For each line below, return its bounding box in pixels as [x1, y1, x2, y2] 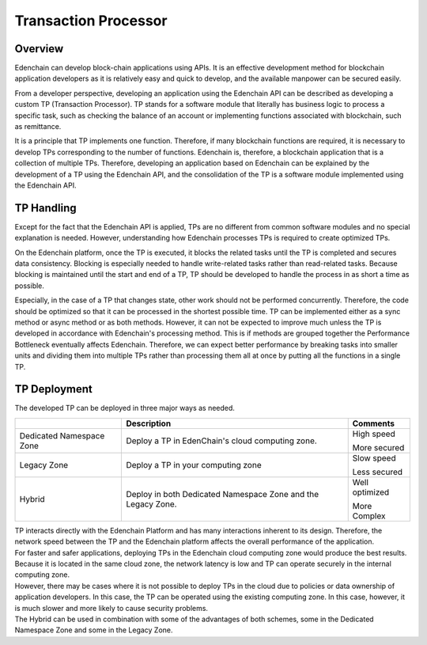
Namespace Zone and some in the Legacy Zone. [14, 625, 173, 635]
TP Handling [14, 201, 77, 214]
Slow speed [352, 452, 396, 463]
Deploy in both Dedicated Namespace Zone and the [126, 488, 319, 499]
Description [126, 418, 172, 429]
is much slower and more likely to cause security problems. [14, 603, 209, 613]
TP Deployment [14, 382, 93, 396]
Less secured [352, 466, 403, 477]
